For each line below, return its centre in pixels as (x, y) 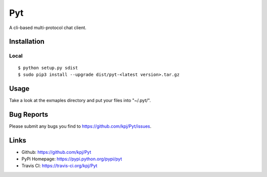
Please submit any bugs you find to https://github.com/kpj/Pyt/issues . (80, 126)
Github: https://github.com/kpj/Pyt (56, 152)
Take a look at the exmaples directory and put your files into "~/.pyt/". (80, 100)
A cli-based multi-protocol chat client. (48, 28)
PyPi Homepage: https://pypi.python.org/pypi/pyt (72, 159)
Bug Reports (29, 114)
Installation (27, 42)
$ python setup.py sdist (48, 68)
